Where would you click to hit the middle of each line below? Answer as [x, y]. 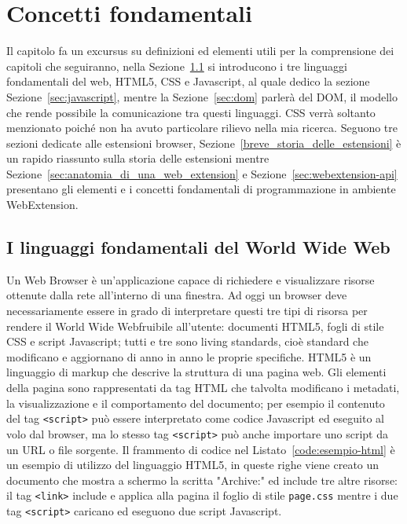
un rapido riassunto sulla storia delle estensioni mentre [138, 158]
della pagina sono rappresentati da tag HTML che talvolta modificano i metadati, [203, 388]
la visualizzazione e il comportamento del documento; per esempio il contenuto [196, 403]
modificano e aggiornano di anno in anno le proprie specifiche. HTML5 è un [189, 356]
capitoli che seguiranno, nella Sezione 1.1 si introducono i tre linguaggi [177, 66]
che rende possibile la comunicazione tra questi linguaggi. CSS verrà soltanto [191, 112]
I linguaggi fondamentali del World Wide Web [198, 247]
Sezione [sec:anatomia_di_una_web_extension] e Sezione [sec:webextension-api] [202, 173]
